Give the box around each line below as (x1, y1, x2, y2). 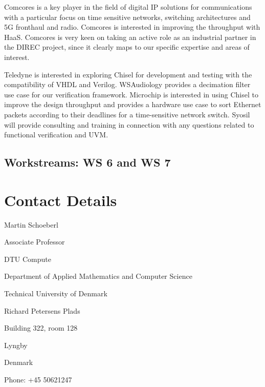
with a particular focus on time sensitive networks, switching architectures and (4, 11, 251, 22)
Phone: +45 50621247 (4, 374, 72, 384)
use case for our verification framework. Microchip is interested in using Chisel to (4, 89, 258, 99)
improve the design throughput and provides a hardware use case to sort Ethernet (4, 99, 261, 110)
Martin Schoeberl (4, 219, 58, 230)
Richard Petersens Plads (4, 305, 80, 316)
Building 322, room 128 (4, 322, 78, 333)
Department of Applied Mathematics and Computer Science (4, 271, 192, 281)
